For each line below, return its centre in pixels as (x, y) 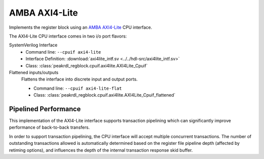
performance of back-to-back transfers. (49, 127)
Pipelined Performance (45, 109)
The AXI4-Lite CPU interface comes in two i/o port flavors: (68, 36)
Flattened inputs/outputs (34, 72)
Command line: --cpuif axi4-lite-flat (78, 88)
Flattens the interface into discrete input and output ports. (79, 79)
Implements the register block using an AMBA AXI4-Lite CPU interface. (81, 27)
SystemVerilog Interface (33, 45)
